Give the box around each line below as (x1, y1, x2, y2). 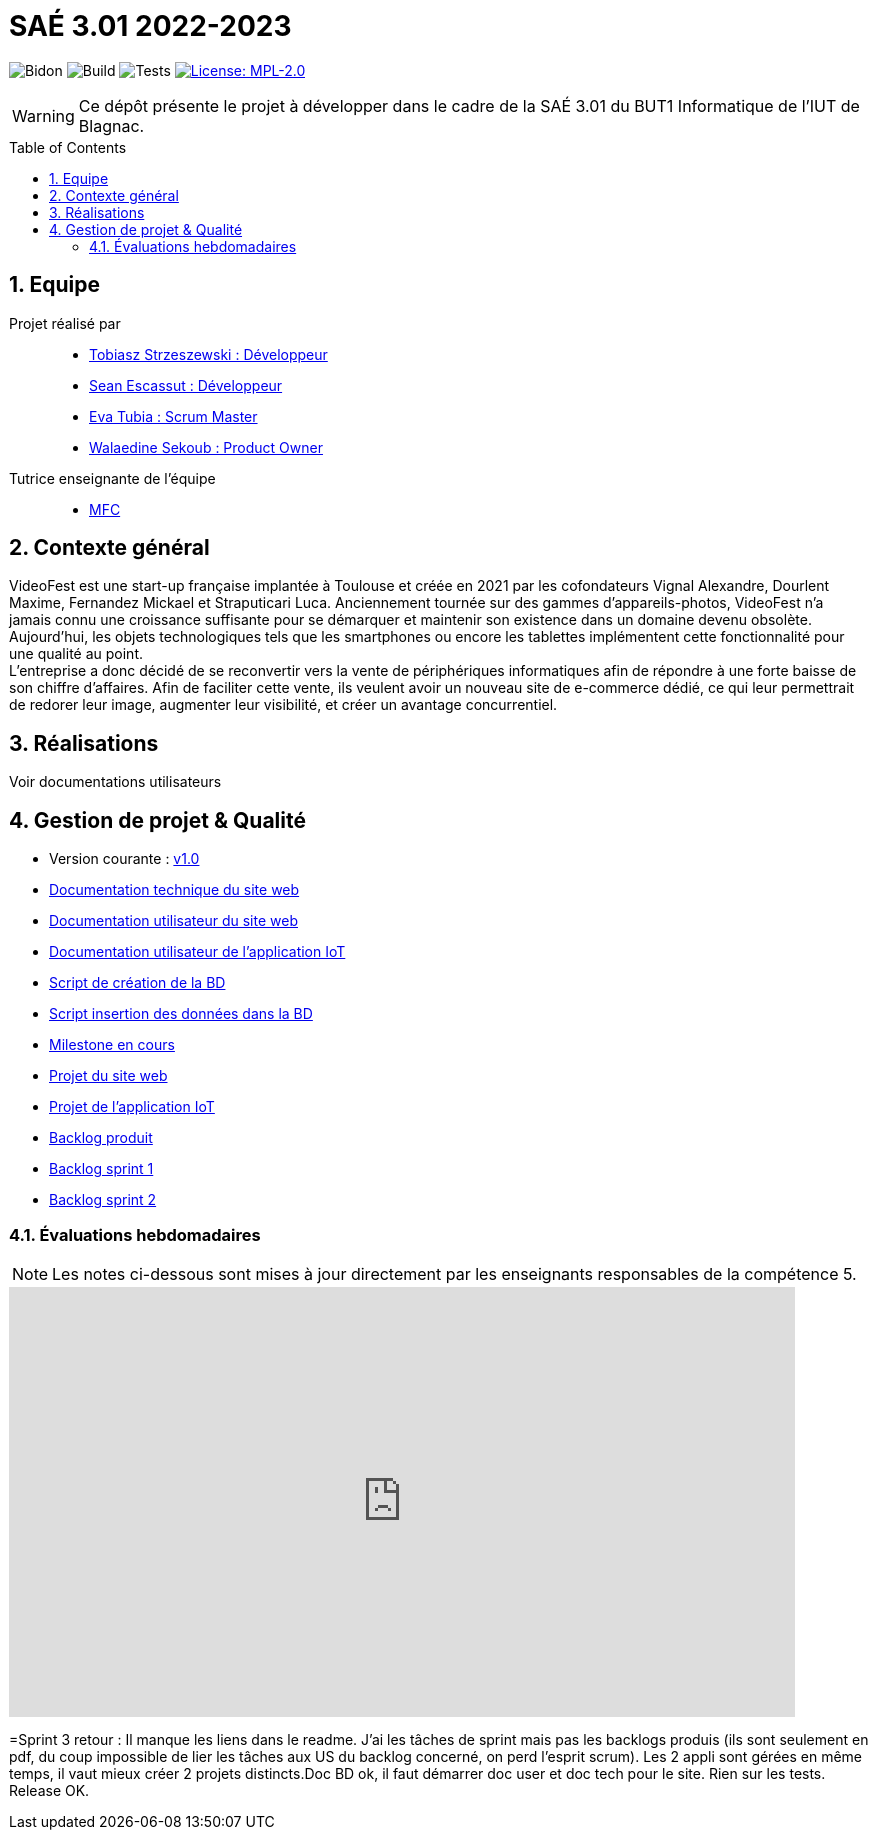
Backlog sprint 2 (49, 1191, 157, 1209)
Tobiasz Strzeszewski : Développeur (89, 345, 328, 363)
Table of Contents (9, 138, 127, 156)
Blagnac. (78, 115, 145, 136)
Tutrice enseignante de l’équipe (9, 469, 216, 487)
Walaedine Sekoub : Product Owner (89, 438, 323, 456)
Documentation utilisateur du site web (49, 912, 298, 930)
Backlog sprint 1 (49, 1160, 154, 1178)
